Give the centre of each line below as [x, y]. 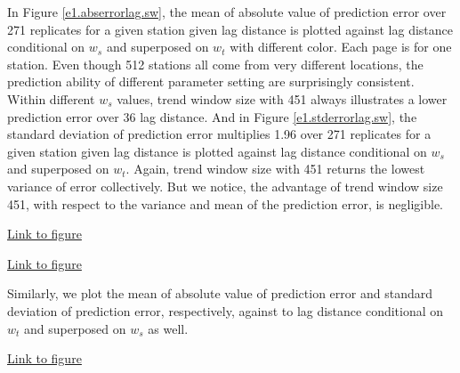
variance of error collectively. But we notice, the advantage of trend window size [225, 186]
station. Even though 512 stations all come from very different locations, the [215, 64]
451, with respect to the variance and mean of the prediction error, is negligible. [225, 203]
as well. [168, 328]
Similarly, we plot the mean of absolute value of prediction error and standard [220, 293]
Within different [51, 98]
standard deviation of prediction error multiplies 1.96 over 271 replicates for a [219, 134]
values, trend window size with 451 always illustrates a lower [282, 98]
